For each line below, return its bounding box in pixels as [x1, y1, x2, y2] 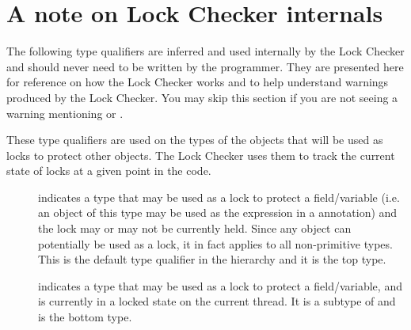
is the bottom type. [38, 309, 132, 325]
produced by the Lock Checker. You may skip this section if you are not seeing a [6, 89, 398, 105]
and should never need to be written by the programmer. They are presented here [6, 58, 404, 74]
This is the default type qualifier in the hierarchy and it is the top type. [38, 251, 386, 267]
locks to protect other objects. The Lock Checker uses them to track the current [6, 146, 395, 163]
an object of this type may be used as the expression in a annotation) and [38, 204, 398, 221]
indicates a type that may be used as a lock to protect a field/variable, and [38, 277, 402, 294]
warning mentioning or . [6, 104, 124, 121]
